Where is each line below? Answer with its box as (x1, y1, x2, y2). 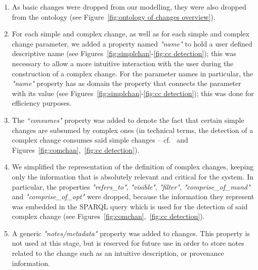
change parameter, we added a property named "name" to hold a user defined (12, 38, 252, 49)
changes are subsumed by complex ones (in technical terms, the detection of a (12, 124, 253, 135)
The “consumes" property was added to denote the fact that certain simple (12, 114, 244, 125)
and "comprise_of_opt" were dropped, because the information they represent (12, 191, 254, 202)
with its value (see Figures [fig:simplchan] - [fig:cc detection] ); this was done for (12, 87, 254, 98)
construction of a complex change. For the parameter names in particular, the (12, 68, 253, 78)
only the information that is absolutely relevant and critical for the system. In (12, 171, 254, 182)
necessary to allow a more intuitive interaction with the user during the (12, 58, 234, 68)
